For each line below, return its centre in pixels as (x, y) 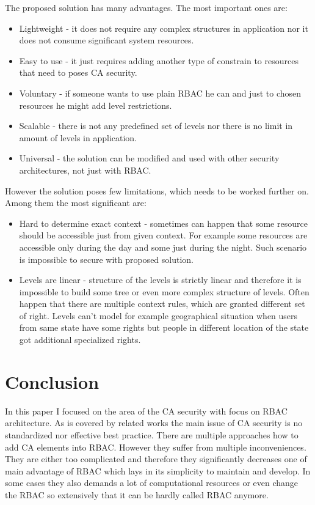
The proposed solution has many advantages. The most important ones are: (146, 7)
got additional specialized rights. (80, 340)
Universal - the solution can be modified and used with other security (149, 158)
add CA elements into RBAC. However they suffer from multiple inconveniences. (156, 447)
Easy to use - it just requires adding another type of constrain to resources (159, 60)
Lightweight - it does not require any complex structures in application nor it (164, 28)
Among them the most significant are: (76, 203)
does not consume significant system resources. (107, 40)
